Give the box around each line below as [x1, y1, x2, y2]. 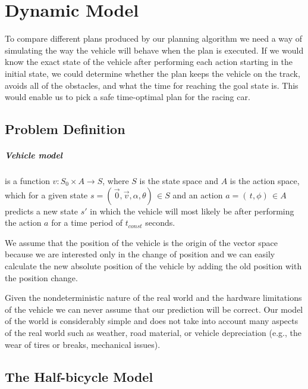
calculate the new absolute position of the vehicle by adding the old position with [5, 260, 302, 272]
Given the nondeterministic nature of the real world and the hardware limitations [5, 291, 302, 304]
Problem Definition [5, 120, 125, 138]
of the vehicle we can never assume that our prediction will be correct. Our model [5, 303, 303, 315]
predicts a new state [5, 204, 78, 217]
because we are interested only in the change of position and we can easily [5, 248, 275, 260]
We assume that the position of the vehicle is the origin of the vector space [5, 236, 278, 248]
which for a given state [5, 188, 88, 201]
